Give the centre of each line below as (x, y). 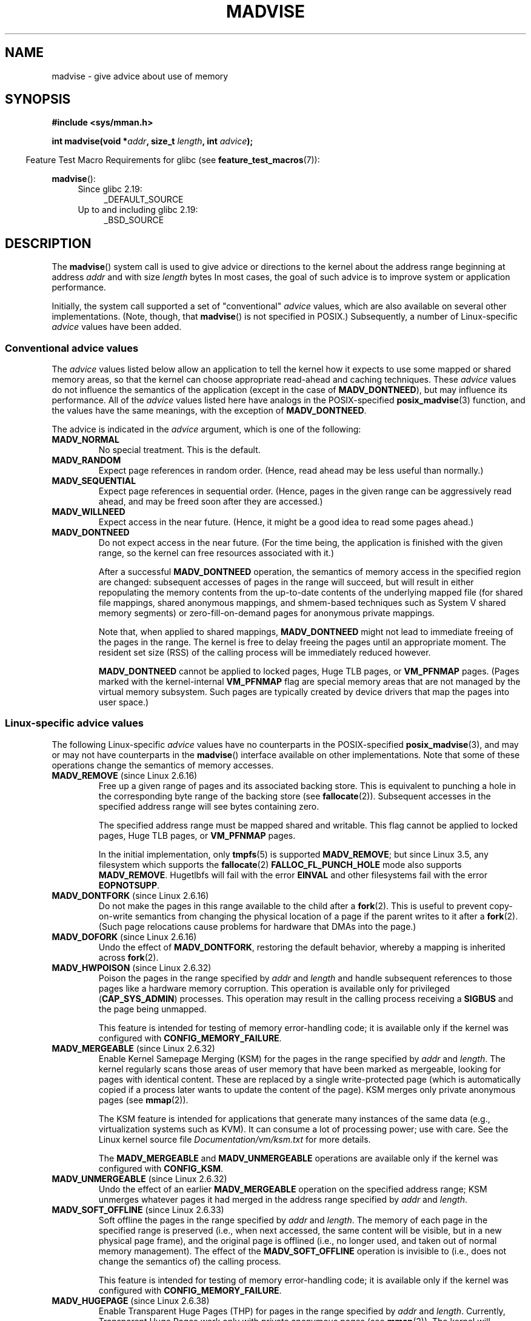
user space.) (124, 702)
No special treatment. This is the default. (179, 450)
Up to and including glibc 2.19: (138, 210)
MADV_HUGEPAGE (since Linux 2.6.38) (131, 1300)
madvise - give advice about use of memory (140, 76)
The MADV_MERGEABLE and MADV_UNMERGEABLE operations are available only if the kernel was (298, 1158)
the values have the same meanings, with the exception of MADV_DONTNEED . (209, 411)
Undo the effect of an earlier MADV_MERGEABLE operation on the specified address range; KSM (293, 1189)
